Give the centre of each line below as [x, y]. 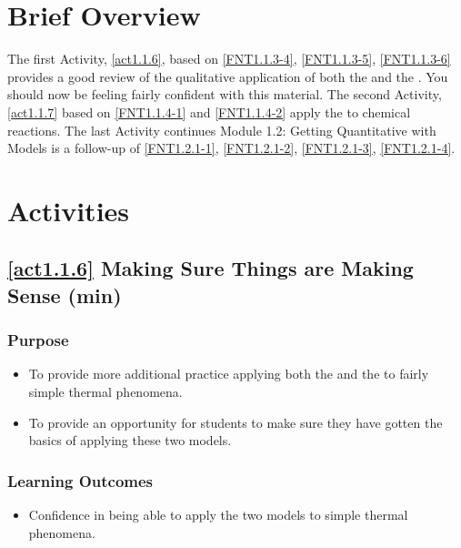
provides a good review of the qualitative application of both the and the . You [228, 76]
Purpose [38, 340]
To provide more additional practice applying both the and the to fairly [229, 374]
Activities [69, 210]
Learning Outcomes [80, 480]
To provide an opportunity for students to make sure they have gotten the [236, 422]
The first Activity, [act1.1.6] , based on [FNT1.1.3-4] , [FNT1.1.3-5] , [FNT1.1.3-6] [229, 59]
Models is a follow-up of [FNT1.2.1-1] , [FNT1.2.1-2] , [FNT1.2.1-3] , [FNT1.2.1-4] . [231, 148]
